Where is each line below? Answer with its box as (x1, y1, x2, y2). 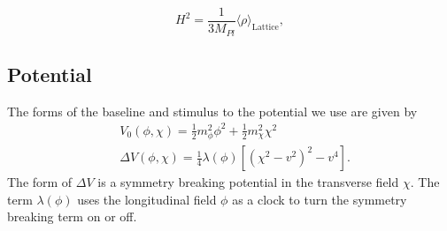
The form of (7, 173, 73, 191)
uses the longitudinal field (77, 190, 217, 208)
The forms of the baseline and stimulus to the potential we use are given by (7, 101, 418, 120)
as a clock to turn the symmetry (232, 190, 407, 208)
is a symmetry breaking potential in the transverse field (97, 173, 399, 191)
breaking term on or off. (7, 207, 137, 226)
